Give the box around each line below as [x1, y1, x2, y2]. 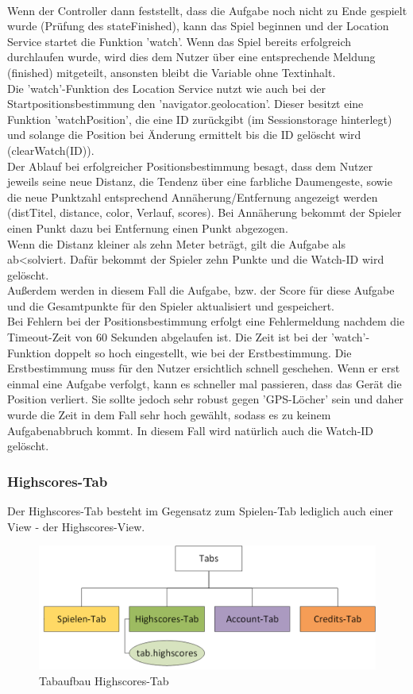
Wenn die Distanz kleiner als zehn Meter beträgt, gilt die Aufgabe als [7, 235, 345, 252]
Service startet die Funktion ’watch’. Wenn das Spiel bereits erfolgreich [7, 33, 352, 49]
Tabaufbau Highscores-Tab [39, 672, 169, 688]
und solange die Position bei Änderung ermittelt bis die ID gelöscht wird [7, 126, 361, 143]
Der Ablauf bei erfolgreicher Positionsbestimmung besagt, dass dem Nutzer [7, 157, 373, 174]
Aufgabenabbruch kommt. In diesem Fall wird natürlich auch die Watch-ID [7, 422, 374, 438]
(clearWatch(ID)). [7, 141, 95, 158]
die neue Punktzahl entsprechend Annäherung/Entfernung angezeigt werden [7, 188, 378, 205]
